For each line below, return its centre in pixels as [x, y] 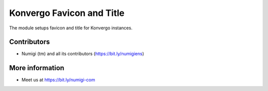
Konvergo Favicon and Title [67, 13]
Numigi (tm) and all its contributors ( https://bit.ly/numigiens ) [83, 54]
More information [37, 68]
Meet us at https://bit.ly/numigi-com [58, 80]
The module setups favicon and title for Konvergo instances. [71, 28]
